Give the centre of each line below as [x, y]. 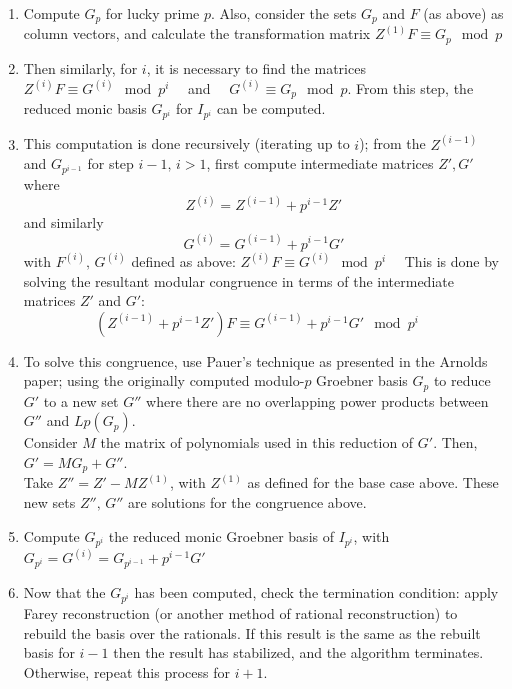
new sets [49, 502]
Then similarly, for [80, 67]
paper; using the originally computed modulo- [164, 380]
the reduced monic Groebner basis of [221, 535]
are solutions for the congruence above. [247, 502]
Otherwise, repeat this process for [126, 671]
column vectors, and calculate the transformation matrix [197, 33]
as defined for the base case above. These [373, 482]
